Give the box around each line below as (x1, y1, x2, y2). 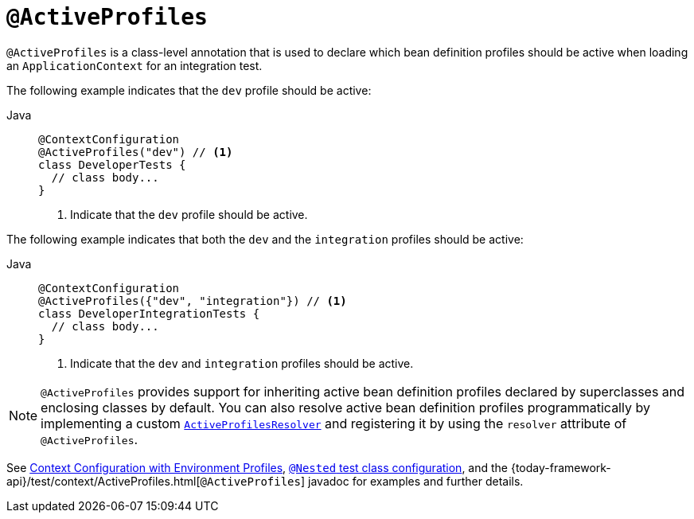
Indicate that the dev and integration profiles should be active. (70, 356, 414, 370)
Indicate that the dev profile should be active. (70, 207, 308, 221)
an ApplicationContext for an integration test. (6, 58, 263, 72)
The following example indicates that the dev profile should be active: (6, 83, 372, 97)
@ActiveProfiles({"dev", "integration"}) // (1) (38, 294, 347, 307)
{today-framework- (510, 460, 611, 474)
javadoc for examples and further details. (308, 474, 524, 488)
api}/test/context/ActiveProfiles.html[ (6, 474, 201, 488)
